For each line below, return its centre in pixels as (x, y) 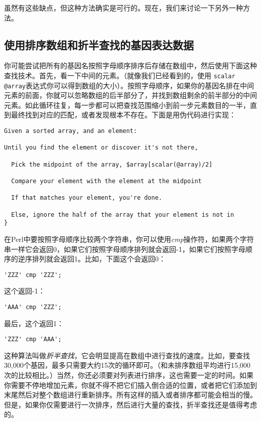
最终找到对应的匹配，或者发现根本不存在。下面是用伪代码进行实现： (123, 115)
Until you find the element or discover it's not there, (101, 148)
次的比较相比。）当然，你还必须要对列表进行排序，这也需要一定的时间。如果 (129, 375)
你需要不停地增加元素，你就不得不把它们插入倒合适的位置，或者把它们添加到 (130, 385)
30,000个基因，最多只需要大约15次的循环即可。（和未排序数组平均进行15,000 (127, 365)
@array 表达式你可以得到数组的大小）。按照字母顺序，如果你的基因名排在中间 (129, 85)
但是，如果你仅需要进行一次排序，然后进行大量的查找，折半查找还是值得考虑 (130, 404)
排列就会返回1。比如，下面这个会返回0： (99, 259)
